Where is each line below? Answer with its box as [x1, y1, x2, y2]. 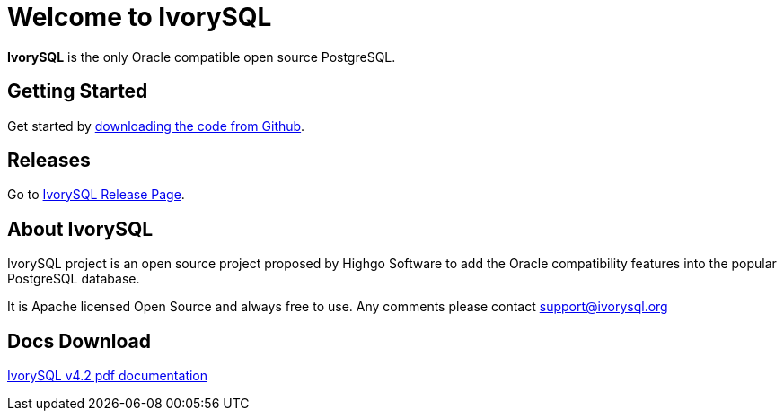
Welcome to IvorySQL [7, 2, 272, 32]
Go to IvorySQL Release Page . [7, 187, 185, 203]
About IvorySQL [7, 217, 154, 240]
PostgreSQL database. [7, 271, 140, 287]
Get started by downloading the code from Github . [7, 118, 305, 134]
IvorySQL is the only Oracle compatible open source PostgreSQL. [7, 48, 396, 65]
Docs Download [7, 329, 152, 353]
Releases [7, 149, 91, 172]
